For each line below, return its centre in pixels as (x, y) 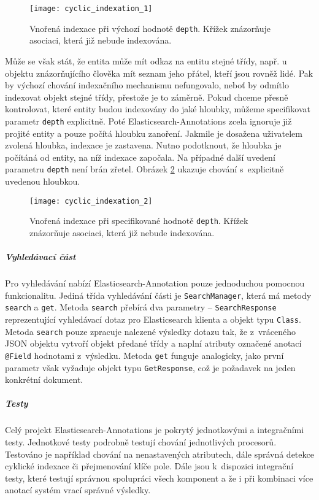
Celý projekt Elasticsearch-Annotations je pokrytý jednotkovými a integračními (155, 430)
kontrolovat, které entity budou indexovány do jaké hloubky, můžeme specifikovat (158, 109)
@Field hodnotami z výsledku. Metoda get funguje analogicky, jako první (144, 355)
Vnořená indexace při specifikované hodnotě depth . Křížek (139, 221)
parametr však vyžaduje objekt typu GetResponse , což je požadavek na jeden (150, 367)
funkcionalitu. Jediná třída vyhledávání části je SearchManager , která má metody (158, 295)
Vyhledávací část (40, 257)
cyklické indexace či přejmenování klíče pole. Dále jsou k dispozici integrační (149, 466)
